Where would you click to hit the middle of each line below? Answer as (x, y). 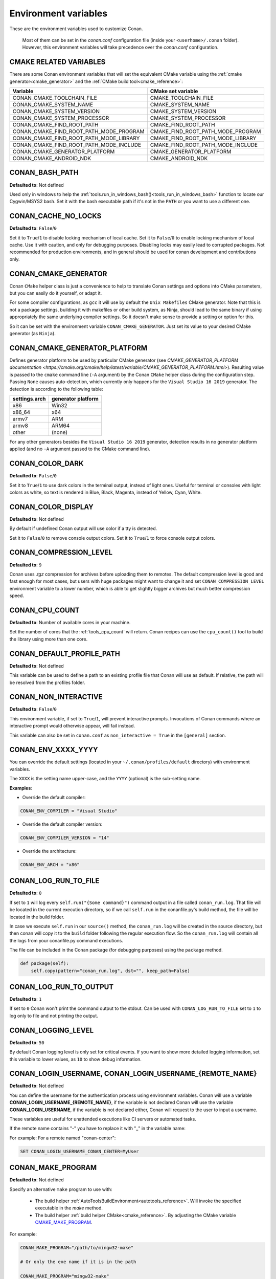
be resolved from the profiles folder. (47, 682)
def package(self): (44, 964)
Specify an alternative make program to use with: (61, 1189)
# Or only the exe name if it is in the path (78, 1262)
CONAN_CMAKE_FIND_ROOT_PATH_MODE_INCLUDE (77, 145)
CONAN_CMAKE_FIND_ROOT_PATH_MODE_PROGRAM (78, 131)
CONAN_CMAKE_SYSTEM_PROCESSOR (61, 118)
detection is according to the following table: (56, 389)
